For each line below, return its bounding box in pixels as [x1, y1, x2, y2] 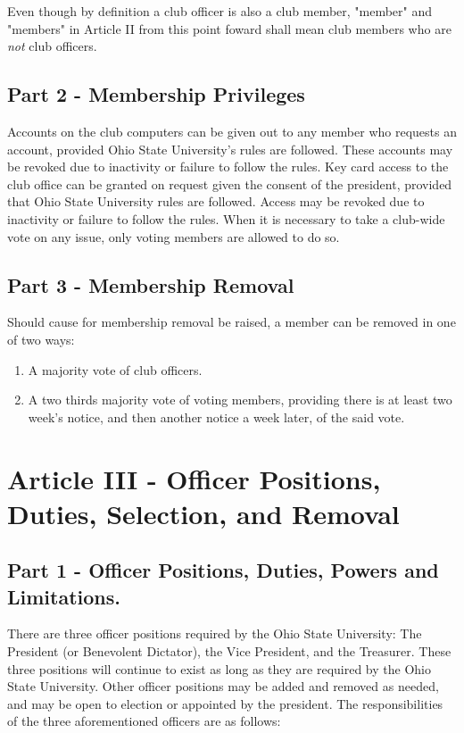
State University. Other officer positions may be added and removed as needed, [7, 677, 439, 696]
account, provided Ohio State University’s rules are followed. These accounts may [7, 139, 453, 158]
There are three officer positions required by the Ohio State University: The [7, 624, 422, 643]
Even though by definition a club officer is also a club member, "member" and [7, 2, 433, 20]
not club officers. [7, 37, 97, 55]
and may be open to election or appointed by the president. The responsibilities [7, 694, 443, 712]
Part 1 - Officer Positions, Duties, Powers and [7, 556, 439, 584]
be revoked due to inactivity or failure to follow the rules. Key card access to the [7, 157, 449, 176]
